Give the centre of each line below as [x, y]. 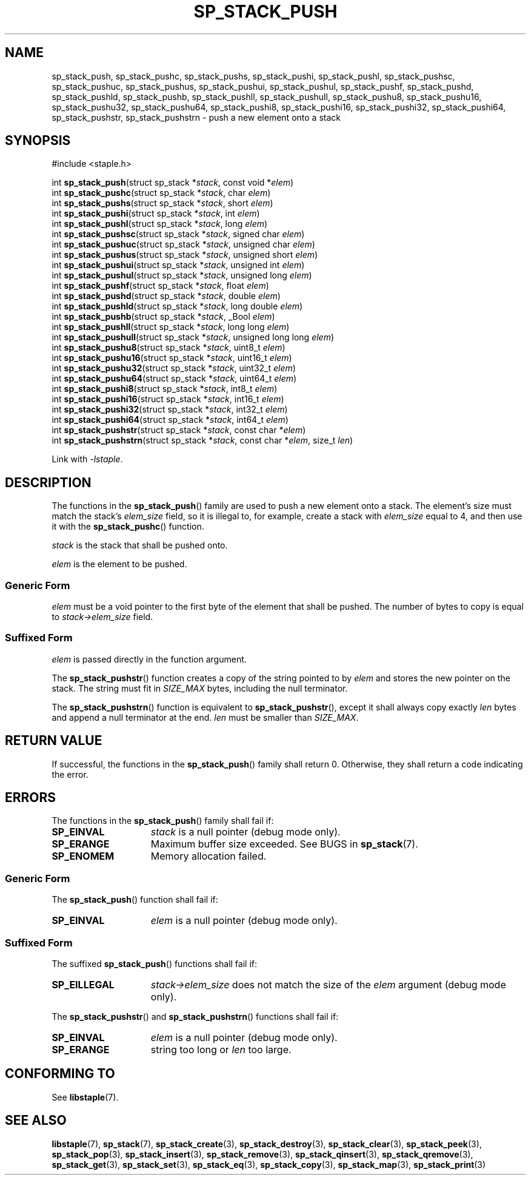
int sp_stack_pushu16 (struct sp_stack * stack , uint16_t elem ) [172, 358]
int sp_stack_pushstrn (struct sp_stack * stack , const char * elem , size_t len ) [202, 440]
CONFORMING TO [60, 1074]
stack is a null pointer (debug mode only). [245, 832]
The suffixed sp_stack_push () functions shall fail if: [155, 963]
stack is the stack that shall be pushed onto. [140, 545]
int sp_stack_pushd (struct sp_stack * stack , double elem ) [166, 296]
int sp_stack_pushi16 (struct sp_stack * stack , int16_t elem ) [168, 399]
